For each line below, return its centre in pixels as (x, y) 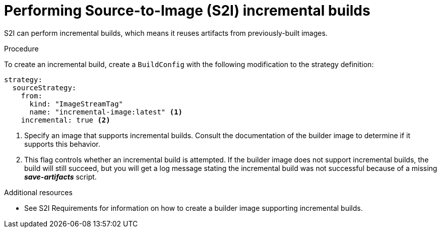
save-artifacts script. (60, 177)
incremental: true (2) (66, 120)
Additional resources (38, 192)
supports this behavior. (62, 144)
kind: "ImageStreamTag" (76, 104)
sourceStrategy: (44, 88)
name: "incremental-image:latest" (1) (106, 112)
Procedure (21, 48)
